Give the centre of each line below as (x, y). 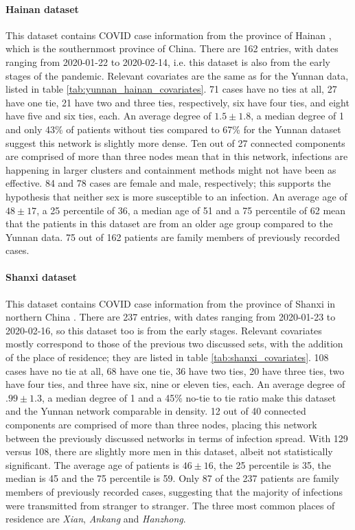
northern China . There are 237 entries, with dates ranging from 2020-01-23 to (171, 317)
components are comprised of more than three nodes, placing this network (161, 425)
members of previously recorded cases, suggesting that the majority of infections (174, 492)
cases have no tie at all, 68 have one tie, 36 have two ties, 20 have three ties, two (175, 370)
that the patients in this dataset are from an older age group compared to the (169, 223)
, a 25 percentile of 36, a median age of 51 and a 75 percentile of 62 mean (191, 210)
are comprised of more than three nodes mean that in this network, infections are (177, 156)
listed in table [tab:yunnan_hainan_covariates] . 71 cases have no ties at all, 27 (171, 89)
